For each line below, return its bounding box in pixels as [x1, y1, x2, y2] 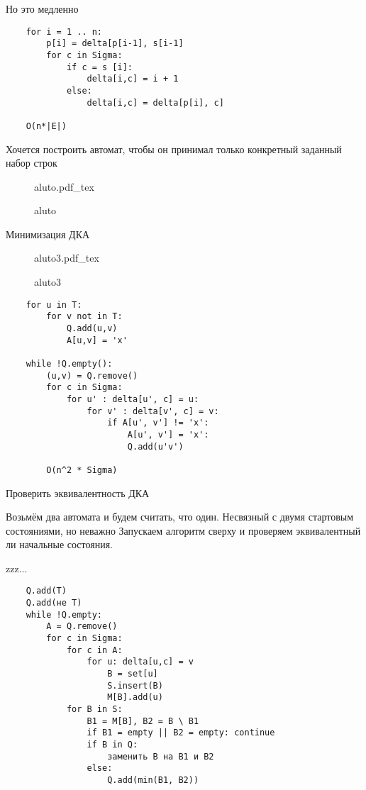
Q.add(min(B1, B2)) [107, 774, 199, 785]
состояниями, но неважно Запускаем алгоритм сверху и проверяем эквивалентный [6, 523, 361, 538]
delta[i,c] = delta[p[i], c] [87, 97, 224, 108]
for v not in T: [46, 311, 123, 322]
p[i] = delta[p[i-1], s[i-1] [46, 38, 184, 49]
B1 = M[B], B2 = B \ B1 [87, 716, 199, 726]
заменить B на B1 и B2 [107, 751, 214, 762]
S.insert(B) [107, 680, 163, 691]
